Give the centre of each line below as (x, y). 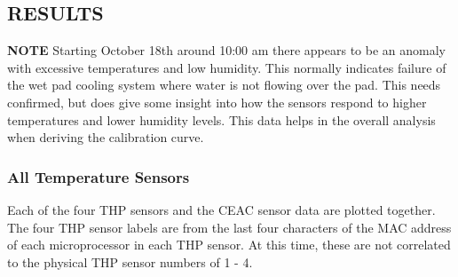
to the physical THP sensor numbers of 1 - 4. (130, 261)
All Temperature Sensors (99, 176)
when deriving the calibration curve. (106, 137)
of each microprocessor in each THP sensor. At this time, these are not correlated (229, 245)
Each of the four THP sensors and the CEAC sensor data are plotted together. (221, 209)
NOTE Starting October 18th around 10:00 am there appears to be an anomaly (227, 50)
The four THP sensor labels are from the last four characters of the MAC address (229, 227)
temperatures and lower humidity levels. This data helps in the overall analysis (221, 119)
